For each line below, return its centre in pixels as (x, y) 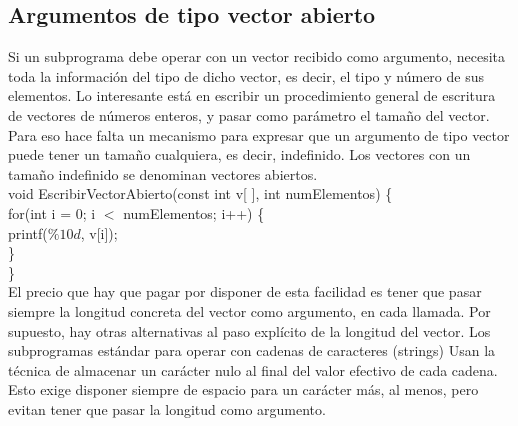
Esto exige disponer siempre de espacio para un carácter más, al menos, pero (243, 389)
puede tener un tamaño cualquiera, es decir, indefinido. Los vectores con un (239, 154)
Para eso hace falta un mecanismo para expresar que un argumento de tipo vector (259, 134)
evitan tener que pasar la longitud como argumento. (167, 408)
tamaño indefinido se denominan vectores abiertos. (163, 173)
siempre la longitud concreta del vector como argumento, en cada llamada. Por (249, 310)
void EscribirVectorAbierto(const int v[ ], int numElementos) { (200, 193)
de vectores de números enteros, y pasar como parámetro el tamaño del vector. (249, 114)
